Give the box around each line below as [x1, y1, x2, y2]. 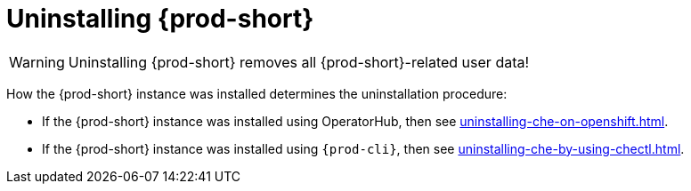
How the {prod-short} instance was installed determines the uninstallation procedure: [6, 85, 508, 101]
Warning [9, 52, 65, 71]
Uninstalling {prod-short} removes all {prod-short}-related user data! [68, 52, 530, 71]
